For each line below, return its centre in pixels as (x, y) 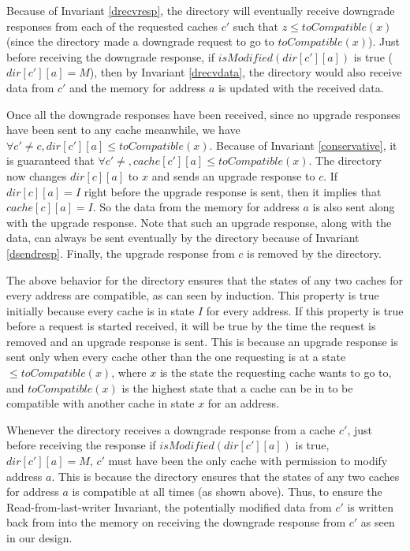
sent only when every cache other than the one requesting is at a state (176, 357)
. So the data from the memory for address (196, 207)
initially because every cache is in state (101, 310)
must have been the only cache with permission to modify (248, 461)
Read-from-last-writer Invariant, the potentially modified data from (169, 506)
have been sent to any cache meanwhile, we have (123, 130)
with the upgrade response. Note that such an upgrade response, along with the (199, 222)
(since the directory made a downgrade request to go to (140, 41)
